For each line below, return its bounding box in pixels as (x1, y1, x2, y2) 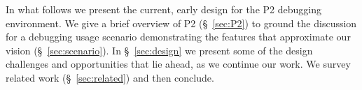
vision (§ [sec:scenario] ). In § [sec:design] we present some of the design (6, 43, 313, 57)
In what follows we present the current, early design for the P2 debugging (6, 2, 321, 16)
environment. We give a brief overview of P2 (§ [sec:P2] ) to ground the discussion (6, 15, 357, 30)
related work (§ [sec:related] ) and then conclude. (6, 70, 214, 84)
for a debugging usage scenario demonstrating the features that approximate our (6, 29, 351, 44)
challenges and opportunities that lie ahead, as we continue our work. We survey (6, 57, 351, 71)
